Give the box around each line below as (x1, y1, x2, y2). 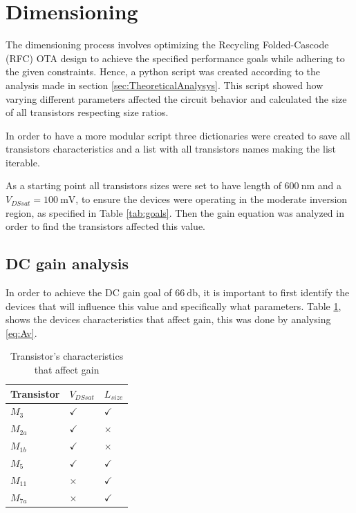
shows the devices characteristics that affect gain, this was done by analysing (6, 312, 331, 327)
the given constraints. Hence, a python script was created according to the (6, 64, 321, 79)
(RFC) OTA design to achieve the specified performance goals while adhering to (6, 50, 345, 65)
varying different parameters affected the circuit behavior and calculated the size (6, 91, 347, 106)
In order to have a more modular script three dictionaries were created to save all (6, 128, 350, 142)
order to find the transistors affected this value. (6, 219, 206, 233)
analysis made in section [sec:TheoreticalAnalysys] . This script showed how (6, 77, 324, 92)
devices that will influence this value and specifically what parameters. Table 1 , (6, 298, 341, 313)
